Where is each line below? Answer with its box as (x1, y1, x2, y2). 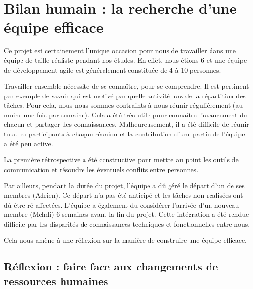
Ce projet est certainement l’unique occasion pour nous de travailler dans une (4, 45, 236, 56)
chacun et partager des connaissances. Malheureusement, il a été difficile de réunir (4, 119, 249, 129)
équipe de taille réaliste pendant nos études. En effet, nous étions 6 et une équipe (4, 55, 247, 65)
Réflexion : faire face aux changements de (4, 259, 218, 274)
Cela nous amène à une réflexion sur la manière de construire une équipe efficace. (4, 235, 247, 245)
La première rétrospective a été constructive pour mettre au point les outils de (4, 154, 239, 165)
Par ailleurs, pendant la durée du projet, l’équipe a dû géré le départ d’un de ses (4, 180, 245, 191)
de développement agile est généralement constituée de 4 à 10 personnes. (4, 64, 221, 75)
